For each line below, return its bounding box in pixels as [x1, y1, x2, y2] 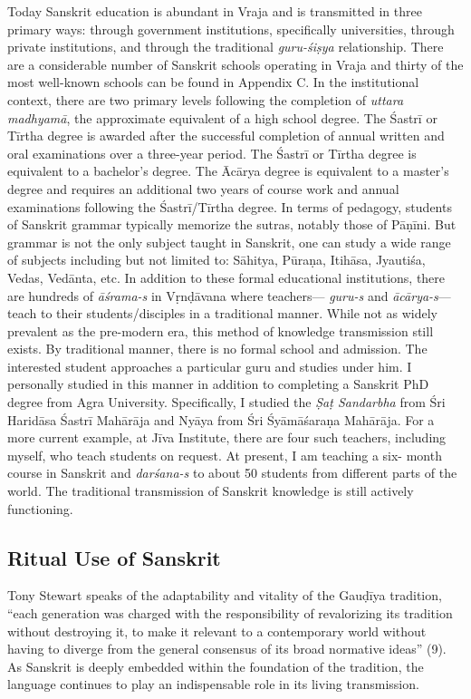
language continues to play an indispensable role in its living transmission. [7, 675, 419, 694]
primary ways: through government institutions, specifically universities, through [7, 19, 455, 38]
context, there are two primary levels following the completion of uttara [7, 90, 404, 109]
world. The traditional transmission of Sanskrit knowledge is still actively [7, 481, 414, 500]
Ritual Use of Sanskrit [7, 543, 221, 571]
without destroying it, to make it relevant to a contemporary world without [7, 621, 427, 640]
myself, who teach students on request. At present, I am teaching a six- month [7, 445, 442, 464]
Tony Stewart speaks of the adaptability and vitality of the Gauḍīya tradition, [7, 586, 442, 605]
